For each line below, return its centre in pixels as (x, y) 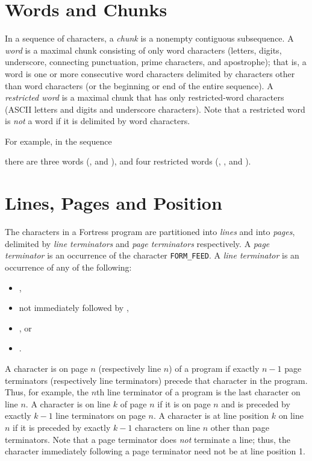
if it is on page (184, 403)
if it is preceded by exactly (62, 427)
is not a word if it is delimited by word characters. (98, 121)
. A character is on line (68, 403)
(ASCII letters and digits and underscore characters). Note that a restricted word (155, 109)
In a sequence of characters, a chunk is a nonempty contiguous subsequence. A (149, 38)
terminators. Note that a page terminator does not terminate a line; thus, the (148, 439)
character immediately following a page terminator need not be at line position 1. (155, 451)
